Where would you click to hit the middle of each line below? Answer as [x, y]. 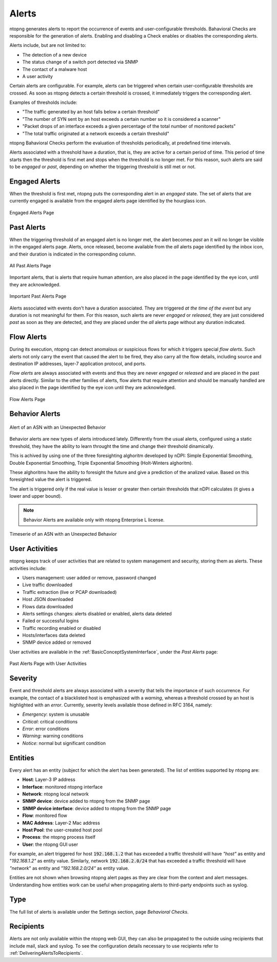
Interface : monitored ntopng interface [63, 787]
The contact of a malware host [55, 69]
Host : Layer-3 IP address [49, 779]
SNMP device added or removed [57, 642]
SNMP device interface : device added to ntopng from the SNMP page [97, 808]
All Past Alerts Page [30, 265]
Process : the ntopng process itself [59, 837]
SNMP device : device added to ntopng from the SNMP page [86, 801]
